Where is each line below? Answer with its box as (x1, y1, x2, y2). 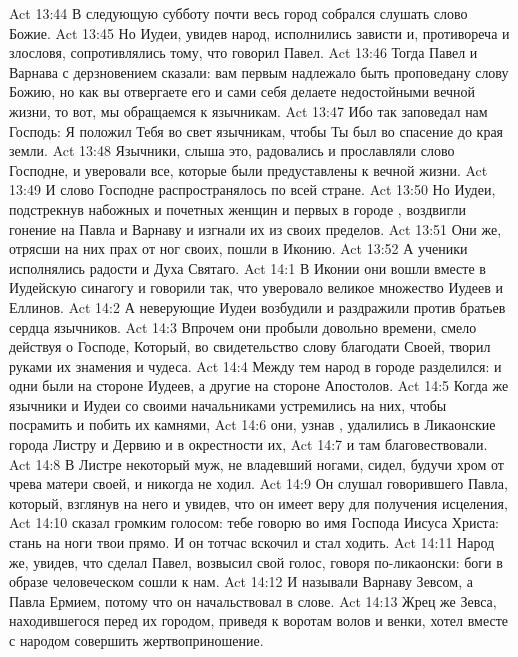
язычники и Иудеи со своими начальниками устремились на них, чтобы (9, 394, 447, 415)
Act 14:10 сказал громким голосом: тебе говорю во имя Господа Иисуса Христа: (9, 512, 499, 533)
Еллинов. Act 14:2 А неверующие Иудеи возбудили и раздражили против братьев (9, 296, 506, 317)
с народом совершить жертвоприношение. (9, 630, 264, 650)
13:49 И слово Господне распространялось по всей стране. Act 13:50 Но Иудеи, (9, 179, 496, 200)
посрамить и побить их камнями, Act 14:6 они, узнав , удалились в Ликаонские (9, 414, 496, 435)
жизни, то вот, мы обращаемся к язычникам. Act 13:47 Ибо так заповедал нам (9, 100, 488, 121)
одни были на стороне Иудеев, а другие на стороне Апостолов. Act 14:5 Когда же (9, 375, 509, 396)
